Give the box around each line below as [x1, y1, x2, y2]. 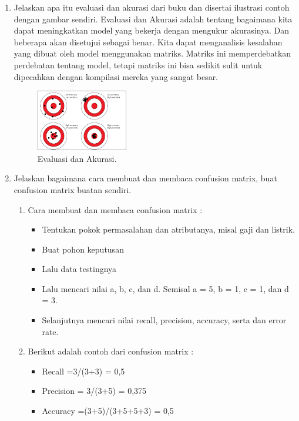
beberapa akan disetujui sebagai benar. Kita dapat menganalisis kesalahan [14, 35, 283, 48]
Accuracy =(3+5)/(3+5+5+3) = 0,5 [42, 405, 174, 417]
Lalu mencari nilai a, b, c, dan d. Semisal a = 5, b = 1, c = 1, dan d [42, 282, 289, 294]
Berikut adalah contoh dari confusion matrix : [28, 345, 194, 357]
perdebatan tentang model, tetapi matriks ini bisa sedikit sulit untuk [14, 58, 263, 71]
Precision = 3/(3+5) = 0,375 [42, 384, 147, 397]
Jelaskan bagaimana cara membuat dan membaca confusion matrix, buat [14, 172, 277, 184]
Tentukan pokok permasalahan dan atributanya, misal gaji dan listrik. [42, 223, 295, 236]
